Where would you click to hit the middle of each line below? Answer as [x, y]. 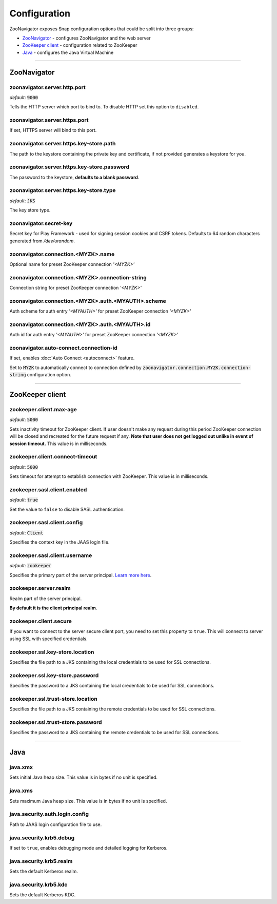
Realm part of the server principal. [46, 599]
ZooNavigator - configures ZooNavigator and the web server [86, 38]
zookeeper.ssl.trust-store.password [56, 722]
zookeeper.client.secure [41, 621]
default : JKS [22, 201]
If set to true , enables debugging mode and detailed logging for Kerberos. [88, 848]
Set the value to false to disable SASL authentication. [67, 509]
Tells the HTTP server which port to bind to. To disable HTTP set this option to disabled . [104, 107]
